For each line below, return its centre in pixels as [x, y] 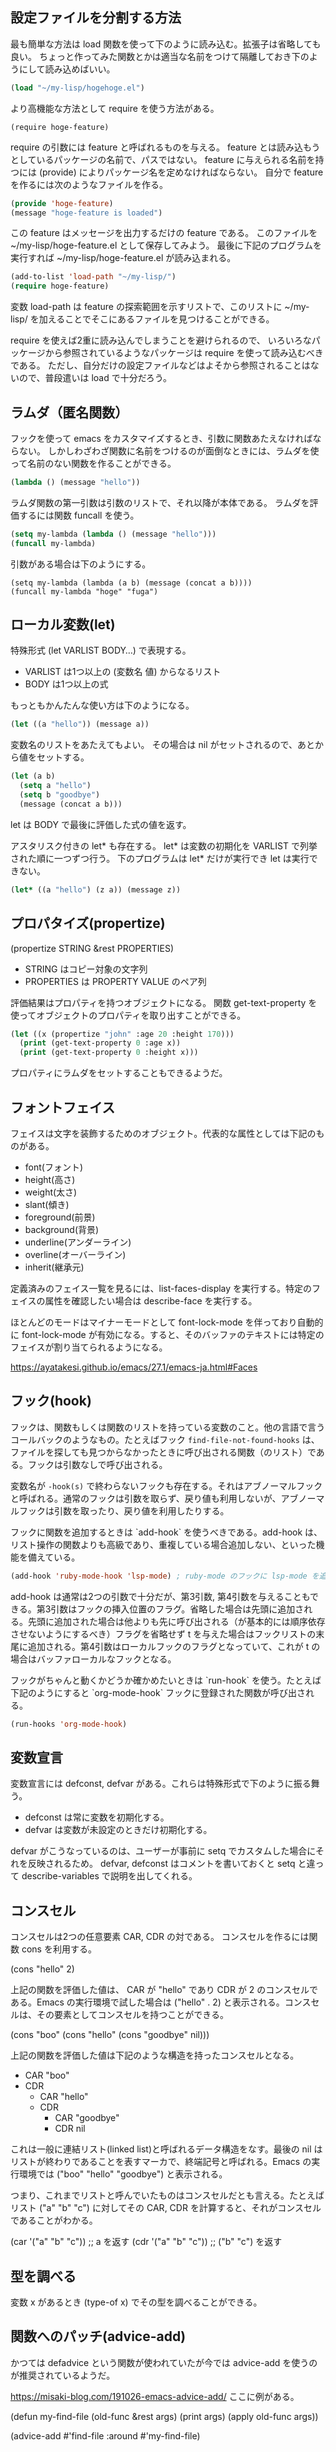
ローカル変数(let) [63, 624]
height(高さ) [50, 1179]
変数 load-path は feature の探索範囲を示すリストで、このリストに [146, 307]
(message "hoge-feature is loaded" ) [86, 213]
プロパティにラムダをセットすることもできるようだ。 [119, 1073]
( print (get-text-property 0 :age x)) [100, 1043]
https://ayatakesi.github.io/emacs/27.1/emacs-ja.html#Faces [134, 1367]
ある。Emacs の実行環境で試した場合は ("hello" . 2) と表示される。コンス [161, 2002]
